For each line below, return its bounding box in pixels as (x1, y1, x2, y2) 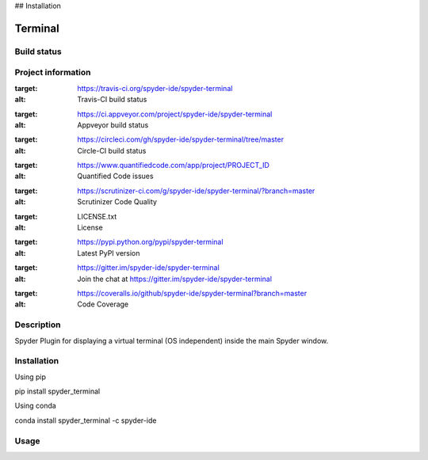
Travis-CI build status (77, 95, 147, 105)
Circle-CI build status (77, 146, 147, 155)
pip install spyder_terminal (14, 386, 101, 396)
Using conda (14, 401, 57, 411)
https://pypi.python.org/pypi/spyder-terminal (77, 238, 224, 247)
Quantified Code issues (77, 171, 154, 181)
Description (14, 319, 61, 330)
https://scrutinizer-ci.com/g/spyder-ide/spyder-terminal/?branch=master (77, 186, 315, 196)
